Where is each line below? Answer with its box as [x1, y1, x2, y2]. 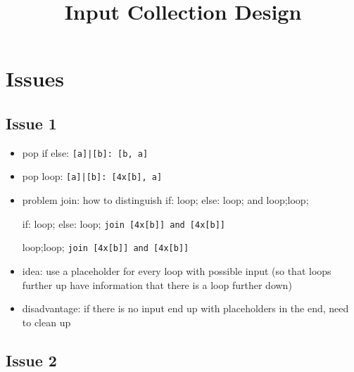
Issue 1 [6, 112, 57, 134]
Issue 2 [6, 349, 57, 371]
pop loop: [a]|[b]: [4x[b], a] [22, 169, 163, 184]
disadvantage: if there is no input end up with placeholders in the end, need [22, 301, 349, 316]
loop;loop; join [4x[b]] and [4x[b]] [22, 240, 189, 255]
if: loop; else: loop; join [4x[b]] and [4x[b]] [22, 216, 225, 231]
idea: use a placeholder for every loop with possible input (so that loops [22, 263, 331, 278]
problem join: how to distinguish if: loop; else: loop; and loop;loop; [22, 193, 309, 207]
